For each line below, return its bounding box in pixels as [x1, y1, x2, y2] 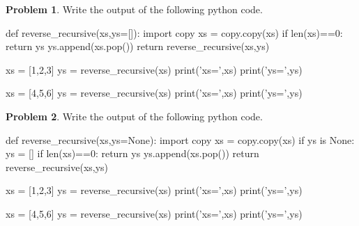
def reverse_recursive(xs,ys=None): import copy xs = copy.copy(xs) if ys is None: [6, 132, 355, 147]
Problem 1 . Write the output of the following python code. [6, 2, 263, 16]
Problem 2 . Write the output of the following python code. [6, 108, 263, 123]
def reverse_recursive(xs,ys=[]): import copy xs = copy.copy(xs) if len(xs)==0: [6, 25, 343, 40]
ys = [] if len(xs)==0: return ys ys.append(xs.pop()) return [6, 146, 259, 161]
